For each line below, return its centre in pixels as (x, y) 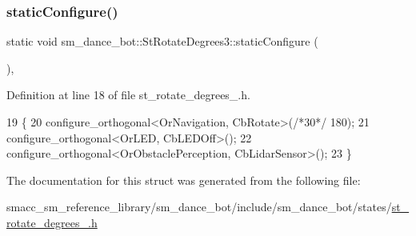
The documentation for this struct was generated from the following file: (184, 180)
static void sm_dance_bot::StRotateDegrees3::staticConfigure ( (162, 41)
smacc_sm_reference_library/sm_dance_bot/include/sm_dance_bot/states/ (199, 207)
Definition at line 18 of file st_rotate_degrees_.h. (128, 95)
